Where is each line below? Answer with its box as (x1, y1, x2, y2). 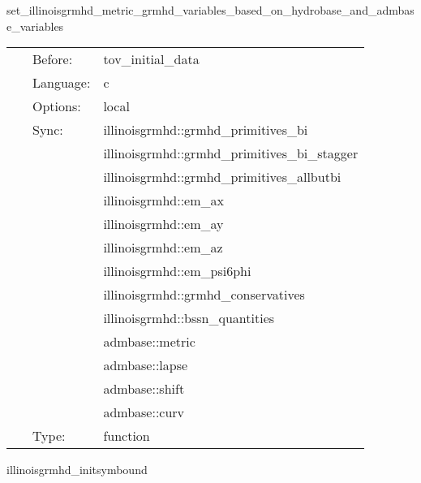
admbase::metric (103, 332, 195, 351)
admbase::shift (103, 379, 185, 399)
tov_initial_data (103, 50, 200, 69)
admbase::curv (103, 403, 185, 422)
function (103, 426, 150, 446)
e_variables (6, 17, 64, 34)
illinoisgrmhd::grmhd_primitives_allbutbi (103, 167, 342, 187)
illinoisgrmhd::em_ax (103, 191, 224, 210)
